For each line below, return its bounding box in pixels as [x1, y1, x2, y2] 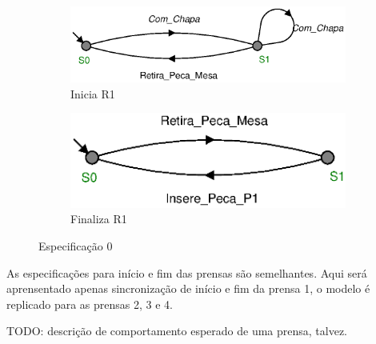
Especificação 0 [38, 238, 113, 254]
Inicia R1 [70, 85, 115, 102]
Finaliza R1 [70, 210, 127, 227]
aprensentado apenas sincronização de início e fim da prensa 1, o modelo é [6, 280, 370, 297]
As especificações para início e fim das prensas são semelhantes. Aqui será [6, 264, 367, 281]
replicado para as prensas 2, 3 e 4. [6, 295, 173, 312]
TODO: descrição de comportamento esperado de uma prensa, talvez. [6, 322, 347, 339]
